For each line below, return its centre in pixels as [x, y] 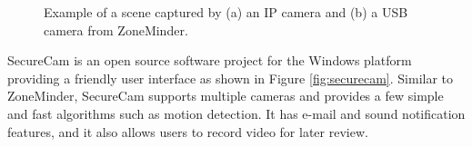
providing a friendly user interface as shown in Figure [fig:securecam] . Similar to [231, 78]
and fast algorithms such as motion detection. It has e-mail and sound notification [236, 113]
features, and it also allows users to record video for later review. [188, 131]
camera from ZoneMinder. [116, 29]
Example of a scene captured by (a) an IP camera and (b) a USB [226, 12]
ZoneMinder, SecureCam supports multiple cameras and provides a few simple [226, 96]
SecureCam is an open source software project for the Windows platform [210, 60]
